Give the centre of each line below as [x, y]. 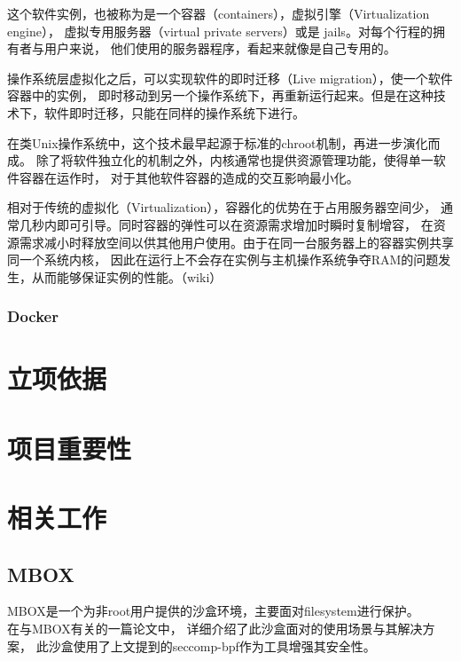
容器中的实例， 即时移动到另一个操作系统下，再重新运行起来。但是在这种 [220, 95]
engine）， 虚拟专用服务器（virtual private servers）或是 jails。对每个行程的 [220, 31]
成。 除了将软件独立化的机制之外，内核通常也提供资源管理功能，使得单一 [220, 160]
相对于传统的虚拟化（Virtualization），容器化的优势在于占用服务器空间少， [222, 207]
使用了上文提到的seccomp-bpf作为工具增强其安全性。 [224, 645]
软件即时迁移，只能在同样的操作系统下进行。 [174, 112]
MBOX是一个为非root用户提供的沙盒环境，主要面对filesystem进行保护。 [213, 611]
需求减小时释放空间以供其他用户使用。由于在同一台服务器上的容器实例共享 [236, 242]
